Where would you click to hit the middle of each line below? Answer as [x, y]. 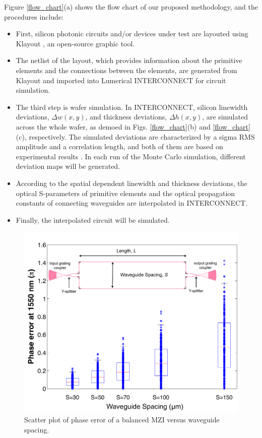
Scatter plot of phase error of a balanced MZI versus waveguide [122, 420]
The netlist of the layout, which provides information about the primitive [129, 60]
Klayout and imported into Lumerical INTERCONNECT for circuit [121, 80]
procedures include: [34, 16]
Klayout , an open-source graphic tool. [75, 43]
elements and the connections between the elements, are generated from [126, 70]
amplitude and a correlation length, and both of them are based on [119, 146]
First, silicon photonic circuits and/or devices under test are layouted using [132, 34]
